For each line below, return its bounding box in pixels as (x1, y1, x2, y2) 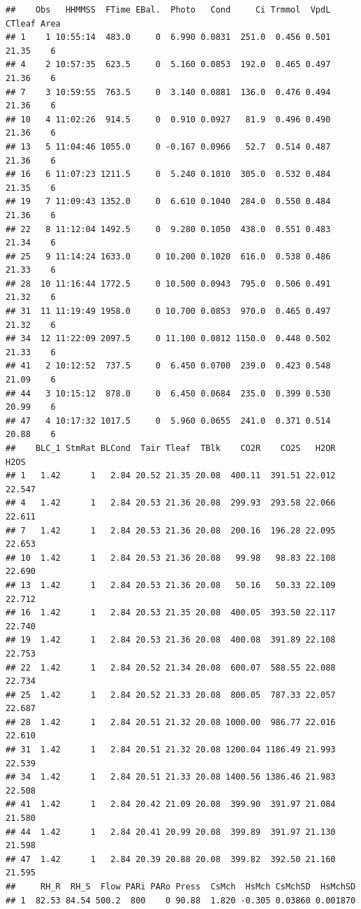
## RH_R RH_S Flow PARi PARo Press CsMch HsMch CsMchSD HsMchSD (6, 882, 356, 892)
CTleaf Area (6, 18, 61, 29)
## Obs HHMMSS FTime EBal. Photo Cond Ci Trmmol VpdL (6, 5, 331, 15)
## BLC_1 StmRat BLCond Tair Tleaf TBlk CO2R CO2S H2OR (6, 443, 336, 453)
